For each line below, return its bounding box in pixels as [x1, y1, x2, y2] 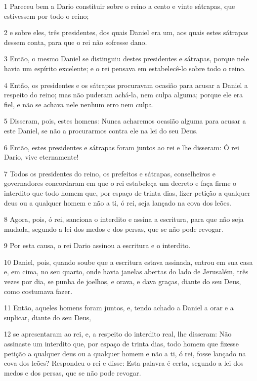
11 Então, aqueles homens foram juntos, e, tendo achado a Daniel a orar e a [4, 302, 234, 313]
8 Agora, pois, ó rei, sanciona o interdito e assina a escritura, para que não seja [4, 214, 244, 224]
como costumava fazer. [4, 286, 73, 296]
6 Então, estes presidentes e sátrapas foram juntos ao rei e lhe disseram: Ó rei [4, 142, 239, 152]
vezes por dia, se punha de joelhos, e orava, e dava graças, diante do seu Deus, [4, 276, 241, 287]
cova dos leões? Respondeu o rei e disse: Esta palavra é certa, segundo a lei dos [4, 358, 244, 368]
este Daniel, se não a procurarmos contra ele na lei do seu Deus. [4, 125, 198, 135]
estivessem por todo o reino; [4, 10, 89, 21]
